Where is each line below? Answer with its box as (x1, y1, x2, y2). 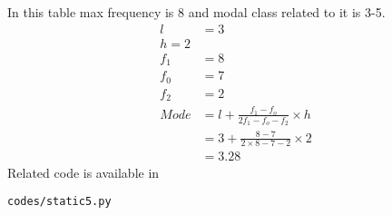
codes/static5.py (7, 195, 112, 209)
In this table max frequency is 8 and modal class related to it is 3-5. (7, 3, 386, 21)
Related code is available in (7, 162, 160, 181)
